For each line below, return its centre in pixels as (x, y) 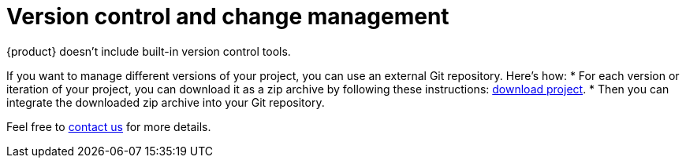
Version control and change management (228, 16)
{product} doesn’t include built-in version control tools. (149, 51)
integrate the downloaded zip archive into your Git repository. (166, 102)
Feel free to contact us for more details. (109, 126)
